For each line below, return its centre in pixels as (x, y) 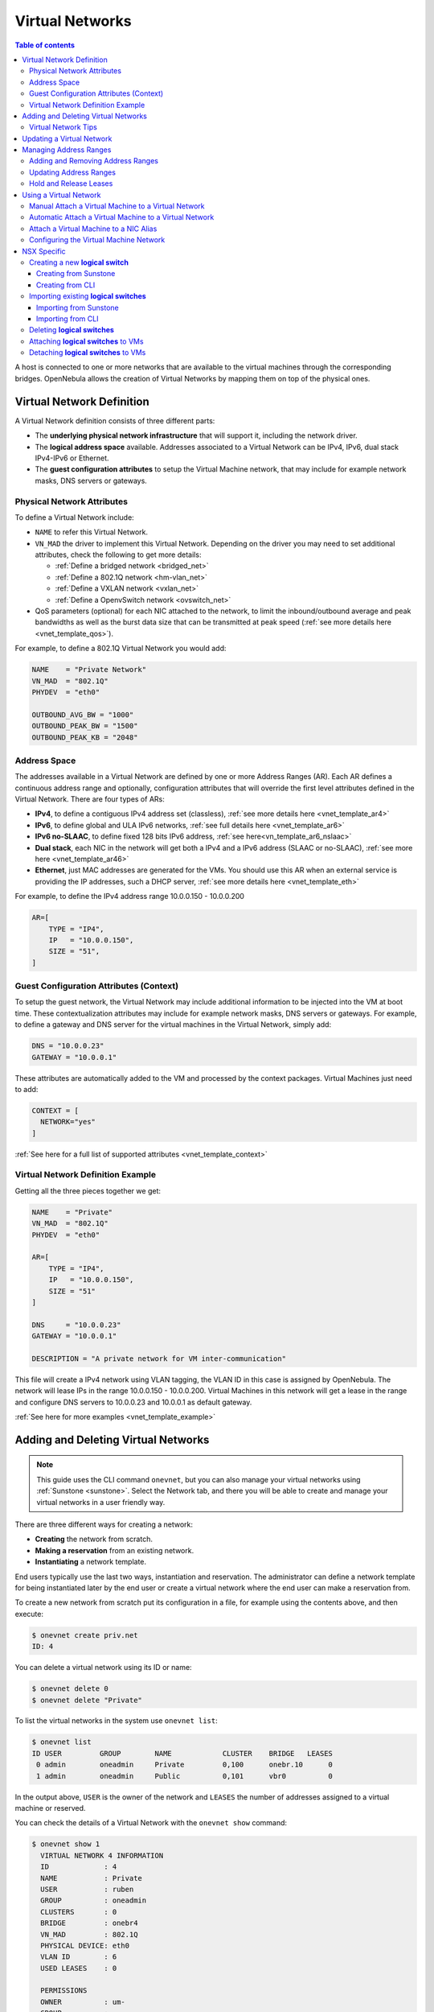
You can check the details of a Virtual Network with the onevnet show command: (151, 1823)
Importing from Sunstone (78, 307)
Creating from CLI (66, 285)
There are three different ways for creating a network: (104, 1524)
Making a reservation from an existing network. (115, 1550)
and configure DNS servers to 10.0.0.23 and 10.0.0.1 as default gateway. (133, 1402)
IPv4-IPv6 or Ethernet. (72, 458)
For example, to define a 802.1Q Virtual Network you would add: (121, 649)
